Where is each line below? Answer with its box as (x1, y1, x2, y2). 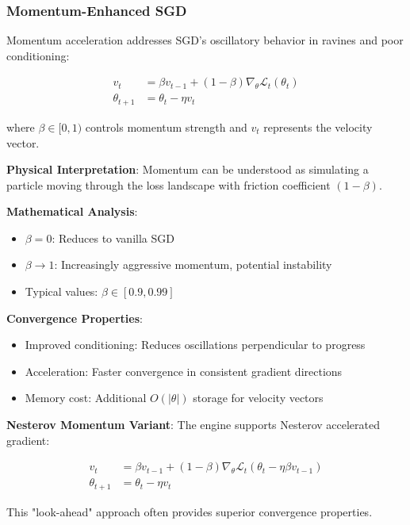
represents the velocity (263, 118, 373, 135)
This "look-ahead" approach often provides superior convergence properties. (6, 503, 373, 519)
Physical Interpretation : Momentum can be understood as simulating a (6, 161, 369, 178)
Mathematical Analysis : (6, 203, 138, 220)
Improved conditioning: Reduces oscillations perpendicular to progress (25, 336, 366, 353)
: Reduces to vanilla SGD (52, 229, 174, 246)
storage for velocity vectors (193, 389, 324, 406)
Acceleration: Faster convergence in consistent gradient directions (25, 362, 343, 379)
